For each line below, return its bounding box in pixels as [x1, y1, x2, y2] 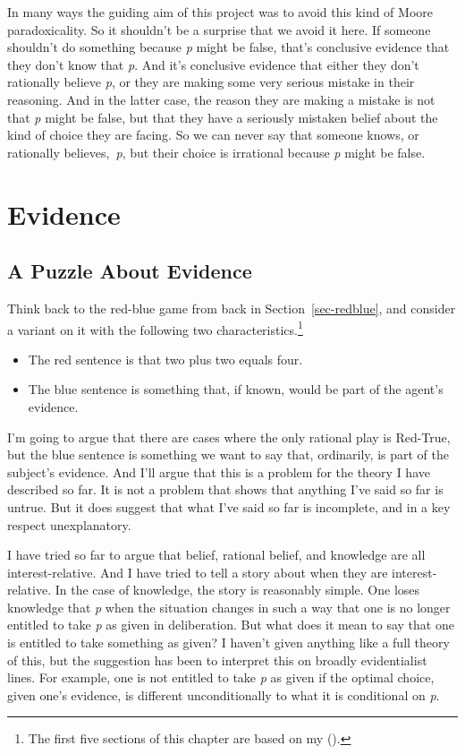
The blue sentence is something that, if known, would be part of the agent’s [28, 380, 444, 398]
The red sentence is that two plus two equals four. [28, 349, 303, 368]
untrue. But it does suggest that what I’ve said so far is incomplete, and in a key [7, 497, 451, 516]
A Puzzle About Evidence [7, 257, 252, 285]
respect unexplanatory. [7, 515, 131, 534]
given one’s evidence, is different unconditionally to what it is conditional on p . [7, 685, 440, 704]
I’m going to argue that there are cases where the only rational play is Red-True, [7, 427, 451, 446]
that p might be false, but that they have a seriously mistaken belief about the [7, 107, 438, 126]
